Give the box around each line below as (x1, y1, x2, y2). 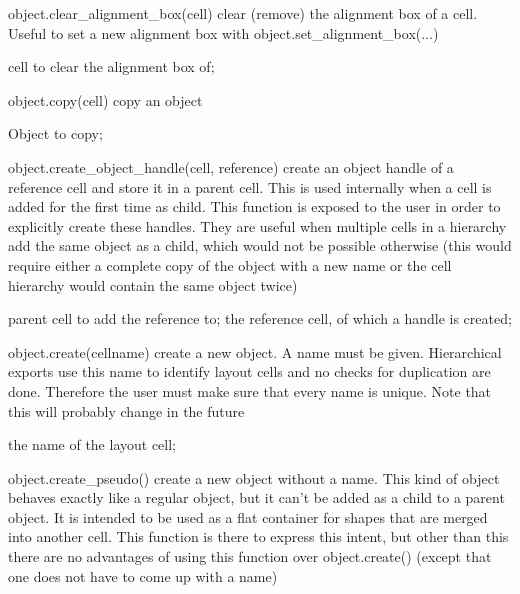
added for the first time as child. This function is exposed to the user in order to (8, 196, 501, 217)
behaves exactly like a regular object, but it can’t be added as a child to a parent (8, 487, 505, 508)
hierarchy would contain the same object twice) (8, 274, 298, 295)
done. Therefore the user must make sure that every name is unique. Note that (8, 380, 492, 401)
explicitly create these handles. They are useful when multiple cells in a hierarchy (8, 215, 507, 236)
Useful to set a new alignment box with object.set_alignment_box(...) (8, 22, 439, 43)
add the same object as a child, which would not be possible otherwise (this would (8, 235, 512, 256)
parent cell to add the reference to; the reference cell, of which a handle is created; (8, 308, 512, 329)
